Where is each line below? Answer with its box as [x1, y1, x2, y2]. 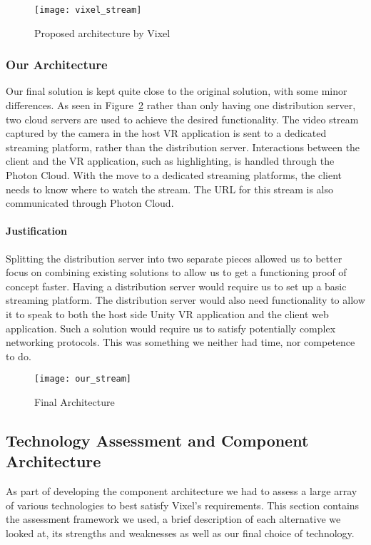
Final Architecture [34, 394, 115, 409]
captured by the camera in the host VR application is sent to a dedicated [6, 126, 327, 141]
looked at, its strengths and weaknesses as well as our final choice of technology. [6, 525, 355, 540]
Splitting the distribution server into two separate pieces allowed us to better [6, 250, 342, 265]
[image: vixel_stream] [34, 5, 142, 15]
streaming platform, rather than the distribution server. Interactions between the [6, 139, 360, 154]
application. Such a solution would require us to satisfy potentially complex [6, 320, 336, 335]
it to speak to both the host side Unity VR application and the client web [6, 306, 329, 321]
